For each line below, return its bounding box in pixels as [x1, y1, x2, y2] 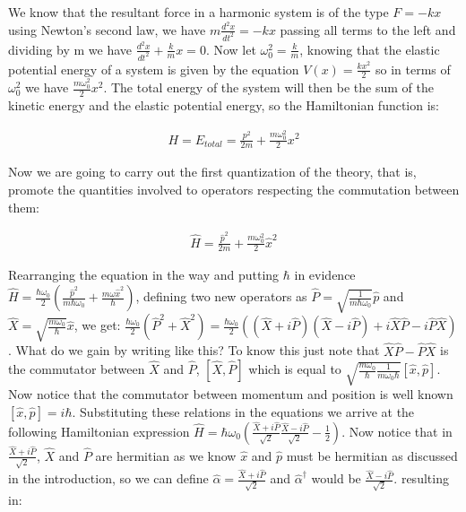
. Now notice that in [341, 421, 453, 440]
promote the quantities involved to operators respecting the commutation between [8, 179, 460, 198]
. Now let [205, 39, 256, 58]
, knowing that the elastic [299, 39, 440, 58]
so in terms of [375, 59, 451, 78]
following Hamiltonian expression [8, 421, 190, 440]
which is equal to [248, 360, 341, 378]
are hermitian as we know [95, 446, 237, 464]
